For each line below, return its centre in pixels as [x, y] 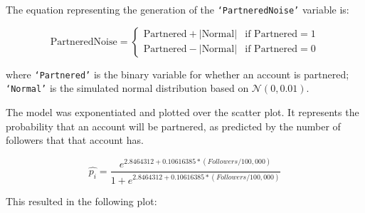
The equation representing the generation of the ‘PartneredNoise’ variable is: [178, 9]
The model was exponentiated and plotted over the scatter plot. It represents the [182, 111]
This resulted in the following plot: [81, 201]
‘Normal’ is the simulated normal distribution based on [127, 88]
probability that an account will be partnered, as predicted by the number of [173, 126]
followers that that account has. [75, 140]
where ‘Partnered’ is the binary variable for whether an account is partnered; [178, 74]
